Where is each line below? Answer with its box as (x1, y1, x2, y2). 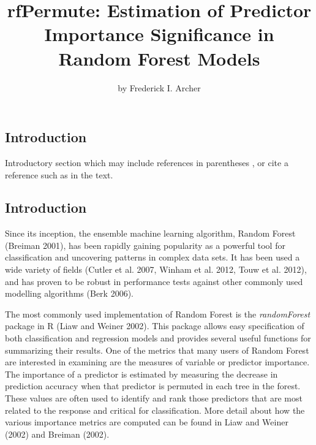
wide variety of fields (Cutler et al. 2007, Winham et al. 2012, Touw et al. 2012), (5, 263, 307, 276)
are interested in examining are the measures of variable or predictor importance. (5, 356, 310, 368)
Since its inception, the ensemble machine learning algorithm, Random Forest (5, 227, 296, 240)
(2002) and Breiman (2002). (5, 427, 110, 440)
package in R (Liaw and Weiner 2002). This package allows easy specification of (5, 319, 304, 332)
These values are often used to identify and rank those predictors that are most (5, 392, 303, 405)
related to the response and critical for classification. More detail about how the (5, 403, 305, 416)
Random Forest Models (58, 45, 260, 70)
